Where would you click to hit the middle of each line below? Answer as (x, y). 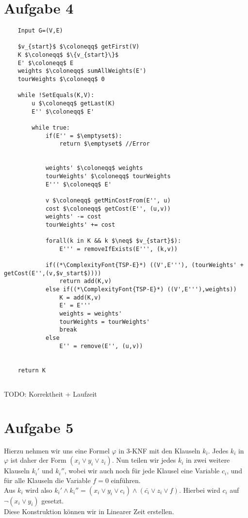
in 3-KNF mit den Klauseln (159, 450)
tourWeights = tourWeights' (105, 322)
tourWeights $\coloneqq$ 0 (61, 79)
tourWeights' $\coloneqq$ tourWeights (108, 176)
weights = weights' (91, 314)
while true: (51, 128)
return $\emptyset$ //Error (105, 144)
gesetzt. (53, 500)
